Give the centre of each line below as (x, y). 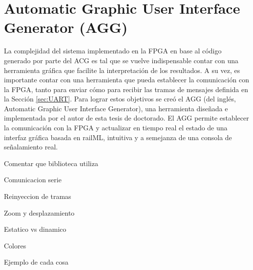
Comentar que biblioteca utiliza (51, 163)
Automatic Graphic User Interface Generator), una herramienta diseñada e (116, 108)
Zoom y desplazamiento (39, 212)
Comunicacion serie (33, 180)
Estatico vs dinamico (35, 229)
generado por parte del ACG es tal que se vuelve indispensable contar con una (121, 60)
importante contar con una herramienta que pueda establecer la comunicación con (126, 80)
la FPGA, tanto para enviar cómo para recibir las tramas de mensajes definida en (126, 89)
